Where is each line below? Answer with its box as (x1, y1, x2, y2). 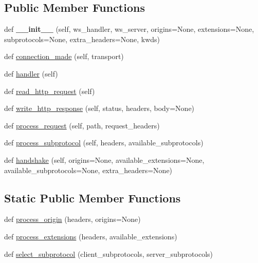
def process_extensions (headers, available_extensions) (4, 231, 177, 241)
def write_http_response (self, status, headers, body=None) (4, 103, 195, 114)
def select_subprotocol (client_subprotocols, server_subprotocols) (4, 248, 213, 259)
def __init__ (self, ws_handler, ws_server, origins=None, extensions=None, (4, 24, 254, 34)
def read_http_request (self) (4, 85, 95, 96)
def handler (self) (4, 68, 58, 79)
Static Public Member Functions (4, 190, 181, 205)
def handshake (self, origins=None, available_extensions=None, (4, 154, 205, 165)
